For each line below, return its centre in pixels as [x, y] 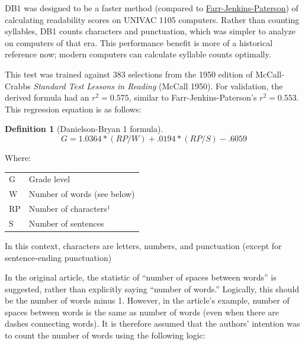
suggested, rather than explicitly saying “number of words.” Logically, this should [152, 288]
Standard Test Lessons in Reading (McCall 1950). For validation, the [158, 86]
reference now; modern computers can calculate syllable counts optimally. [138, 54]
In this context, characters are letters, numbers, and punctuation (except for [143, 245]
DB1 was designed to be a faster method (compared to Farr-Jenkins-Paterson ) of [152, 8]
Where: [18, 157]
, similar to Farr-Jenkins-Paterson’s [193, 97]
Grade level [49, 179]
